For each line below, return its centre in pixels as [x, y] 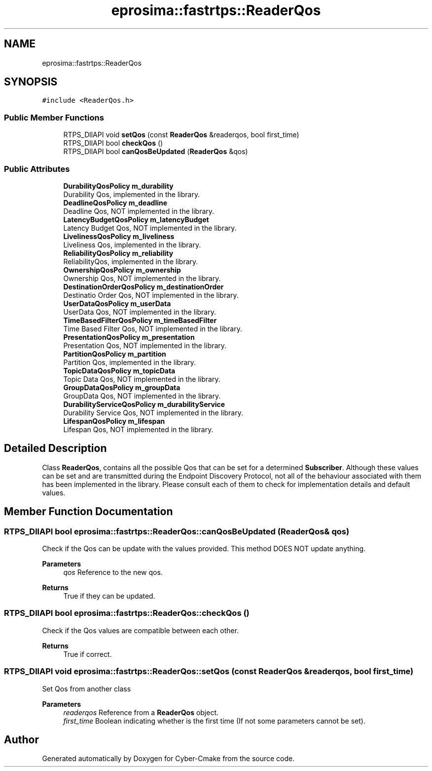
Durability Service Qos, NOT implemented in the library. [153, 412]
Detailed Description [55, 448]
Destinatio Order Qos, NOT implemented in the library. [151, 295]
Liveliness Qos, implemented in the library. [132, 244]
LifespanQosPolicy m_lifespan [114, 421]
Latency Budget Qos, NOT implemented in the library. [150, 228]
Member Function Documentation [89, 512]
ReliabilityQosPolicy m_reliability [118, 253]
